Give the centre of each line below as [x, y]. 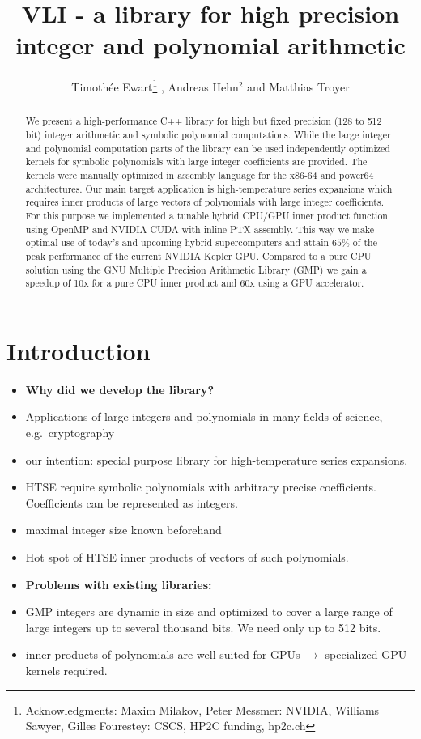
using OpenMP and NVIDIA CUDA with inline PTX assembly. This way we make [200, 229]
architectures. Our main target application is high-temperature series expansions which [209, 188]
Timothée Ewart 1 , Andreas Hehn [155, 85]
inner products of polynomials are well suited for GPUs [163, 654]
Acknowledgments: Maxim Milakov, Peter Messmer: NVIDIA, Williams [202, 709]
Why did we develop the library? [120, 389]
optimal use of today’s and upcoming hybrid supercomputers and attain [177, 242]
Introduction [79, 350]
